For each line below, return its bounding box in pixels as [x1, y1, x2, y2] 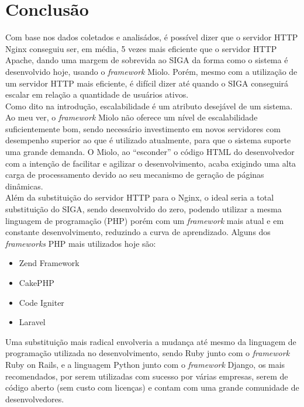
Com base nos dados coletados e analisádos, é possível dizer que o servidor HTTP [5, 31, 298, 43]
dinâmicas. [5, 180, 43, 192]
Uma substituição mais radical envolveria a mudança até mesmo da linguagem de [5, 335, 296, 347]
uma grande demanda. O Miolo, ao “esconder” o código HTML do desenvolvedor [5, 146, 295, 158]
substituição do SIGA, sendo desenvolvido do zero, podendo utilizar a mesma [5, 203, 282, 215]
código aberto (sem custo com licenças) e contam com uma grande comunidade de [5, 381, 299, 394]
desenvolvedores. [5, 392, 64, 405]
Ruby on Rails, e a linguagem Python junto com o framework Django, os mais [5, 358, 285, 370]
